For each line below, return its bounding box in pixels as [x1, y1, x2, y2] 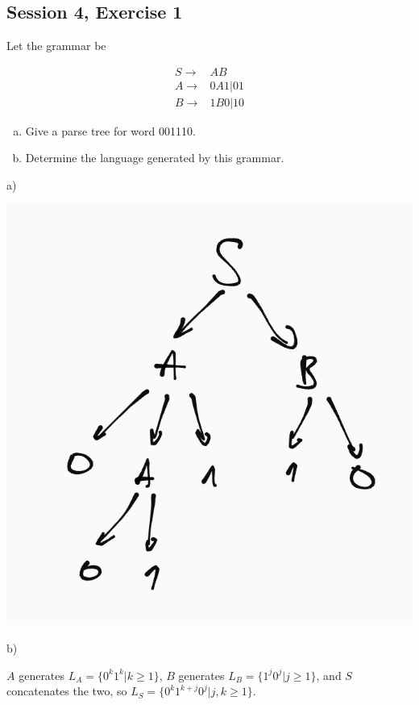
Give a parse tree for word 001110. [25, 122, 196, 139]
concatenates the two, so [6, 682, 127, 699]
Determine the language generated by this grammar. [25, 149, 284, 166]
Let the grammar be [6, 37, 106, 54]
